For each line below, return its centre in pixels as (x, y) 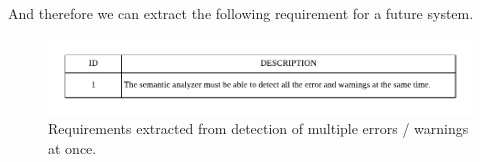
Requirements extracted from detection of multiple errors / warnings (258, 128)
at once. (72, 147)
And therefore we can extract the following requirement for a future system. (241, 13)
